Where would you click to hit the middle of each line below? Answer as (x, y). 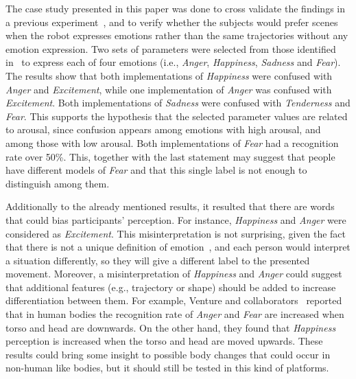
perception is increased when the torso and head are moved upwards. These (164, 341)
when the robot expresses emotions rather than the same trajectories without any (177, 35)
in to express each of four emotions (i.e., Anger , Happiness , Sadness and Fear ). (173, 62)
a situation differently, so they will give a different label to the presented (158, 260)
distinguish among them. (58, 183)
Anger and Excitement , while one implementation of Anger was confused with (169, 89)
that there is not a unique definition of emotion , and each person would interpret (178, 247)
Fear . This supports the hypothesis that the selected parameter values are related (177, 116)
